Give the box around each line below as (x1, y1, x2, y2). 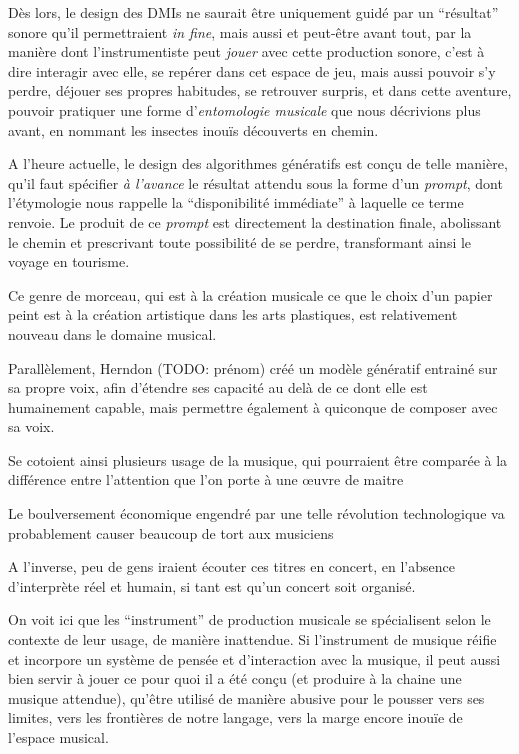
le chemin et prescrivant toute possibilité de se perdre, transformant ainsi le (8, 231, 472, 252)
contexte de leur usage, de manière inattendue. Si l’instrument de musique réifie (8, 629, 497, 650)
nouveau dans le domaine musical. (8, 323, 217, 344)
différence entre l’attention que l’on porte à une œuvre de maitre (8, 469, 404, 490)
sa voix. (8, 416, 55, 437)
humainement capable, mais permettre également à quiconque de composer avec (8, 396, 498, 417)
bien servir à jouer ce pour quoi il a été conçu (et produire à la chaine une (8, 668, 462, 689)
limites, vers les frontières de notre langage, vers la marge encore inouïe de (8, 707, 463, 728)
